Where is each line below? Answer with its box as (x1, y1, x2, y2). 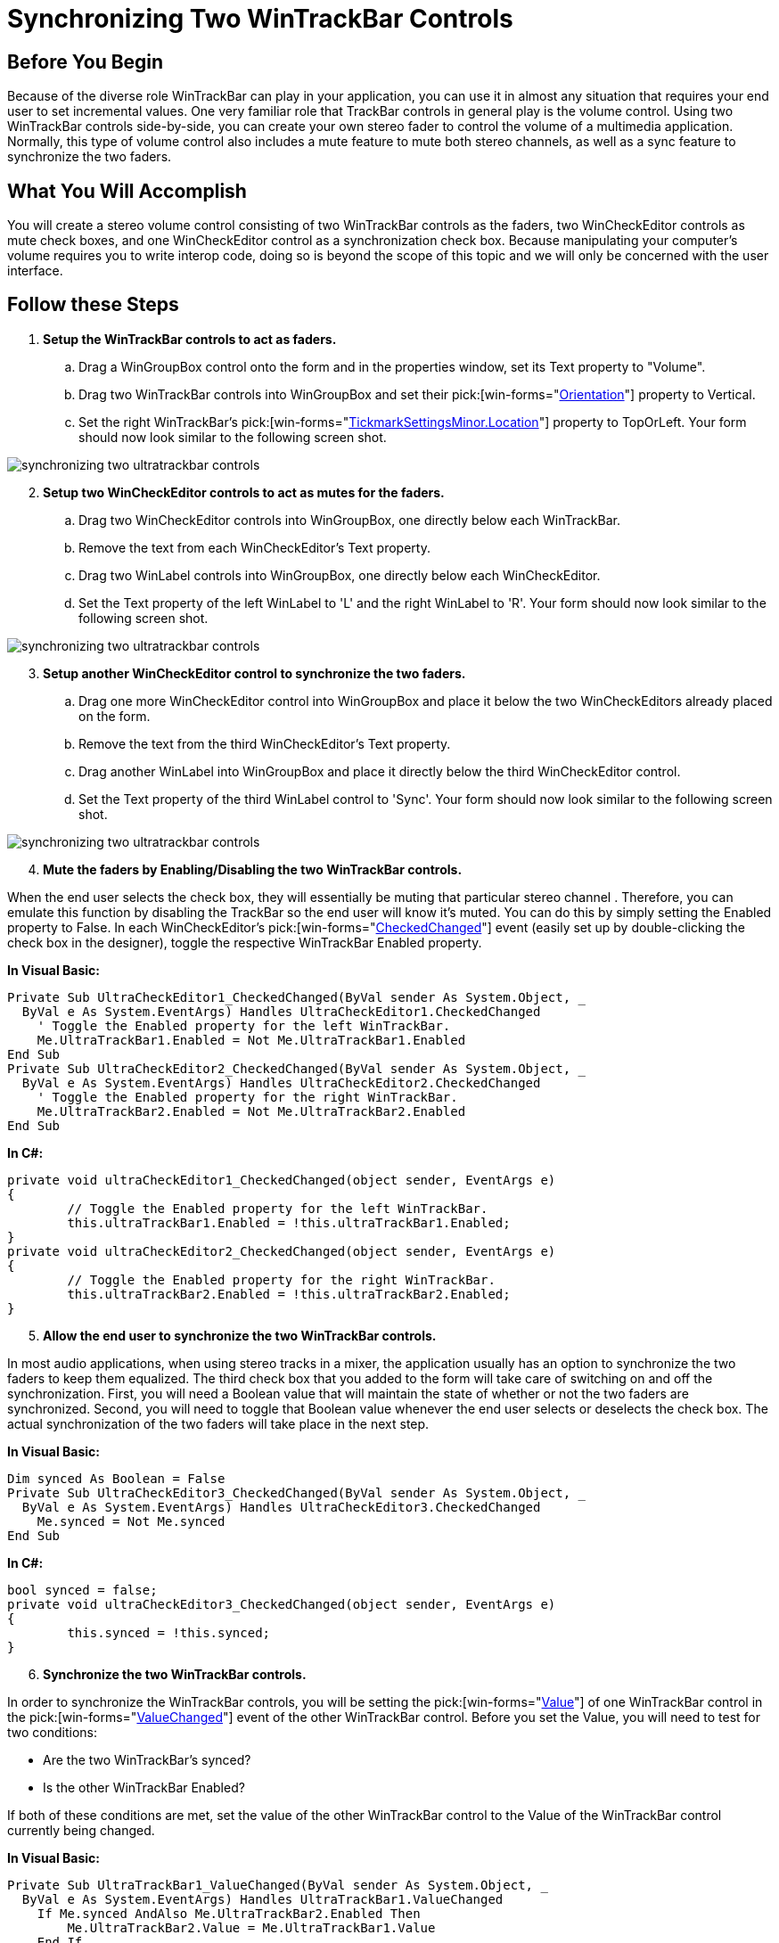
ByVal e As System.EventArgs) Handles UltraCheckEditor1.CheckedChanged (21, 1004, 541, 1019)
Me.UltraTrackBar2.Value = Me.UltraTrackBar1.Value (67, 1920, 436, 1935)
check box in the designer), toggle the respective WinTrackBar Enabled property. (7, 934, 482, 950)
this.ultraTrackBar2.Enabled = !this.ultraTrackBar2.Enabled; (67, 1286, 511, 1301)
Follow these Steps (7, 293, 179, 316)
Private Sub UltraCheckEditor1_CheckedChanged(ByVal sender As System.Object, (7, 989, 571, 1004)
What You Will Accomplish (7, 179, 247, 202)
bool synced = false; (7, 1582, 158, 1597)
